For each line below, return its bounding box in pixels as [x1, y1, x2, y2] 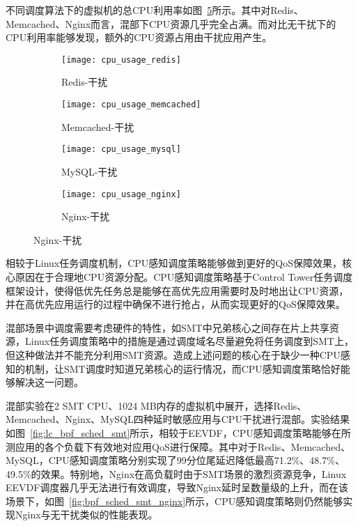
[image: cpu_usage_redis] [61, 54, 181, 65]
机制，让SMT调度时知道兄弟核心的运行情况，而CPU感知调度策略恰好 [24, 361, 341, 376]
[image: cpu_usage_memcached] [61, 100, 201, 110]
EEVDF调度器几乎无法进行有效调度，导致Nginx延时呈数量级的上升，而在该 [6, 480, 348, 495]
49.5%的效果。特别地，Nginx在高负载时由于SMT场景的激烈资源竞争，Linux [6, 466, 347, 481]
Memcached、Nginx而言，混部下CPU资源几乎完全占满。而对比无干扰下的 [6, 16, 336, 31]
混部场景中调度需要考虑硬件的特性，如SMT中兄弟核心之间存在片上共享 [6, 320, 329, 334]
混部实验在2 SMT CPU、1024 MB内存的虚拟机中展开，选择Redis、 [6, 398, 307, 412]
